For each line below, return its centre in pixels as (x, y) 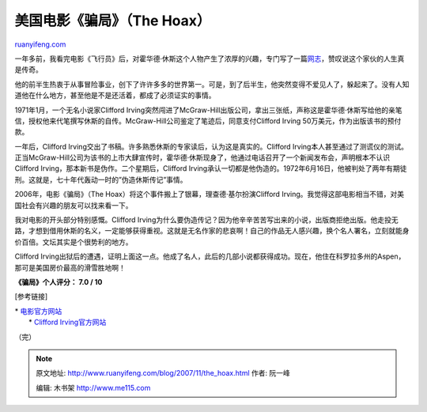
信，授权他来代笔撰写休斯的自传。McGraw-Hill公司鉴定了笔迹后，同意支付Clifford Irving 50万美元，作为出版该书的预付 (208, 121)
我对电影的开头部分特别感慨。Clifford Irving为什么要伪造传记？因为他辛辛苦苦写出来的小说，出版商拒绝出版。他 (196, 220)
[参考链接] (31, 297)
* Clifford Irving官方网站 (68, 322)
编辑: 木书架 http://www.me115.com (93, 387)
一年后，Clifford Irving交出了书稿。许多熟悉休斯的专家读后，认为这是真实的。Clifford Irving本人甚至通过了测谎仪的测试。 (212, 146)
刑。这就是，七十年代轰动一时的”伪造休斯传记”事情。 (101, 180)
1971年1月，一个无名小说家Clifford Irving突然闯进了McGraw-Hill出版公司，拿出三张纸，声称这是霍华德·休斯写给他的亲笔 (208, 110)
